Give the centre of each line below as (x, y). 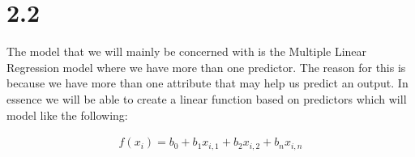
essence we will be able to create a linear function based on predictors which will (207, 98)
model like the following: (67, 115)
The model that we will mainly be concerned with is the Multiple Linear (187, 51)
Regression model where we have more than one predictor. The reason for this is (206, 67)
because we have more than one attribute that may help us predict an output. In (207, 83)
